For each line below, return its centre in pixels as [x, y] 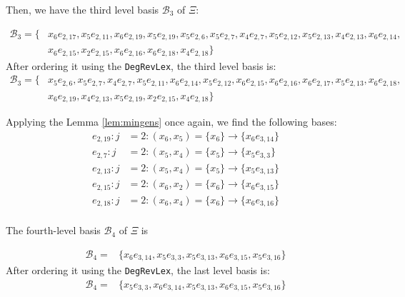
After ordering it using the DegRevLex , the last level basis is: [138, 270]
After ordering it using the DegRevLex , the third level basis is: [141, 65]
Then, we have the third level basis [82, 9]
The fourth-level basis [53, 230]
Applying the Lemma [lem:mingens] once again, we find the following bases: [171, 122]
